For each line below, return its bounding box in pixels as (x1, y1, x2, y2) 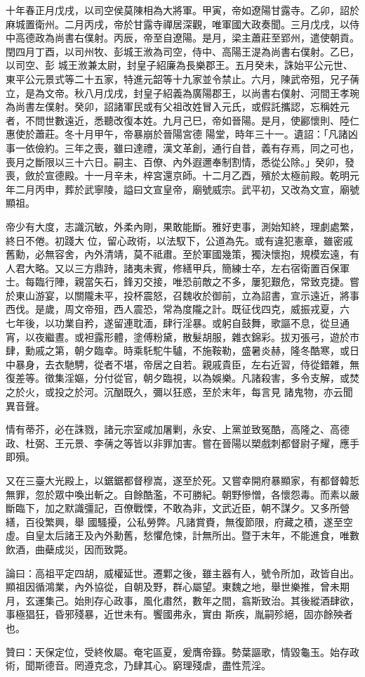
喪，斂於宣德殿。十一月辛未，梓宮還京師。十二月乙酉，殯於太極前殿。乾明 (6, 168, 350, 183)
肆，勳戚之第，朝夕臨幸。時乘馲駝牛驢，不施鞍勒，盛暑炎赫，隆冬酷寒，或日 (6, 343, 359, 358)
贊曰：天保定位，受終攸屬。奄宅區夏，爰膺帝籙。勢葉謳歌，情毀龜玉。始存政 (6, 644, 359, 659)
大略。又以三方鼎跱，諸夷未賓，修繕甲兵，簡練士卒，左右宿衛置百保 (25, 260, 340, 275)
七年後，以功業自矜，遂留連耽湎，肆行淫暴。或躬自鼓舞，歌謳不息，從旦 (6, 316, 340, 330)
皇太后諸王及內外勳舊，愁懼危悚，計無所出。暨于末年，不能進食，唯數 (34, 528, 359, 543)
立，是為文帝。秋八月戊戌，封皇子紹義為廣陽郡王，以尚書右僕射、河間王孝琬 (6, 85, 359, 100)
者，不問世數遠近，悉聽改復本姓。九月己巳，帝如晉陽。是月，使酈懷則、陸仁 (6, 112, 359, 127)
